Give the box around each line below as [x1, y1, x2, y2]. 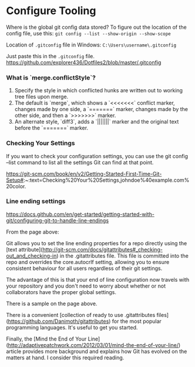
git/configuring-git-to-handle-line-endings [6, 216, 109, 224]
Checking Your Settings [6, 139, 75, 148]
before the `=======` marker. [14, 125, 89, 132]
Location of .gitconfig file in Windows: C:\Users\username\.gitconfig [6, 41, 177, 48]
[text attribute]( [6, 246, 43, 253]
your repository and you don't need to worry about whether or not [6, 282, 166, 289]
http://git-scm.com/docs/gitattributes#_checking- [42, 246, 163, 253]
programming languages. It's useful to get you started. [6, 323, 138, 331]
